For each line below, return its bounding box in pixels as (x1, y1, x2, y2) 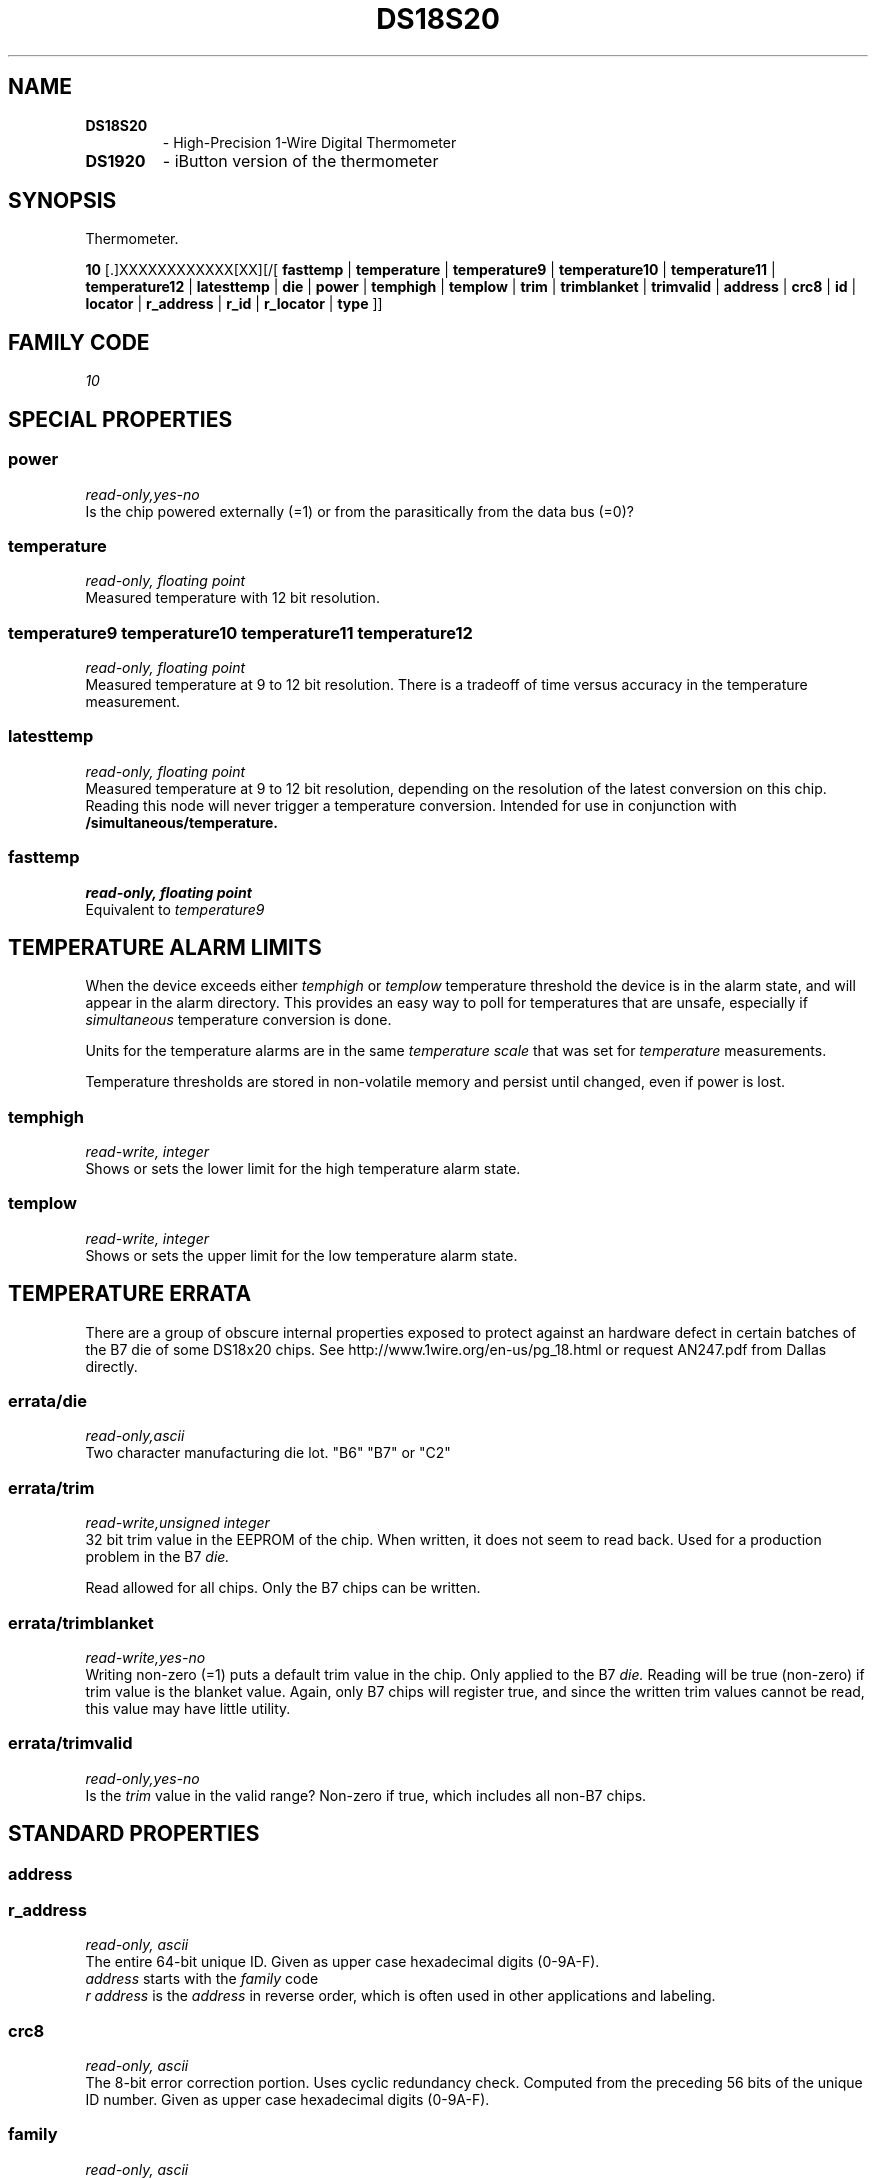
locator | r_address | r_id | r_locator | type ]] (85, 295, 383, 313)
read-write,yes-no (85, 1648, 206, 1666)
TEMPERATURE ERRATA (8, 1281, 252, 1307)
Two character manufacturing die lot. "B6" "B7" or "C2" (85, 1444, 451, 1462)
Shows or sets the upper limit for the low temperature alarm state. (85, 1246, 518, 1264)
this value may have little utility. (85, 1699, 291, 1717)
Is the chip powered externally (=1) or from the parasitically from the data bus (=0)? (85, 502, 634, 520)
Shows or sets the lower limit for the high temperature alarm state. (85, 1160, 521, 1178)
